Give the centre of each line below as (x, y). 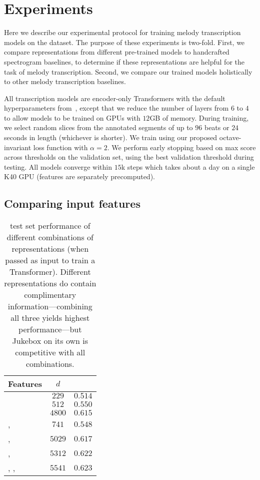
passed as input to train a (50, 260)
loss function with (60, 147)
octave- (230, 137)
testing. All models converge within (58, 166)
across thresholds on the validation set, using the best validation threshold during (129, 157)
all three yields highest (50, 318)
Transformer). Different (50, 272)
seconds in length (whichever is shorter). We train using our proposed (111, 137)
